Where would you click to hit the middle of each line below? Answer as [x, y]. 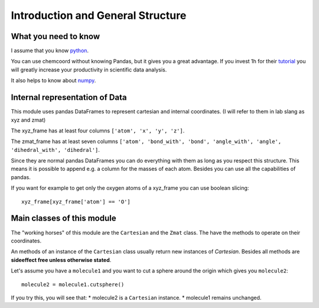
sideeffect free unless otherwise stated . [61, 260]
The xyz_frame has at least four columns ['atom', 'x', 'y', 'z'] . [98, 131]
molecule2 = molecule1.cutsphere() [73, 284]
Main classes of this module [64, 218]
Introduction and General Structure [99, 15]
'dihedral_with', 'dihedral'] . [56, 150]
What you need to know [56, 36]
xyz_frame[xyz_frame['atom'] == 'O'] [76, 202]
